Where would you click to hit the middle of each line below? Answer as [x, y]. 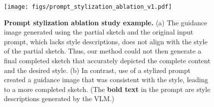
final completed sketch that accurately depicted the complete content [107, 61]
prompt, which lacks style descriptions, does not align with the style [106, 41]
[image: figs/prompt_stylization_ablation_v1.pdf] [88, 7]
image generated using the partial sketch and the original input [99, 32]
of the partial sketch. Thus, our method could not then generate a [103, 51]
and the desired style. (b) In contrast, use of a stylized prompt [97, 70]
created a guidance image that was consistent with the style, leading [106, 80]
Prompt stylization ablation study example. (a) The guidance [106, 22]
